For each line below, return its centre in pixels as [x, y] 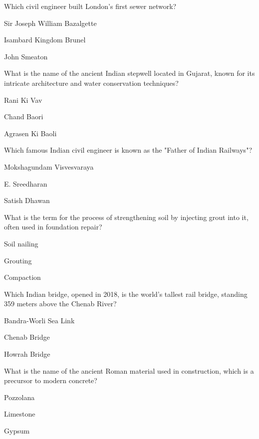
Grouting [18, 260]
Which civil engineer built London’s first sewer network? [90, 6]
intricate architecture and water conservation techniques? [91, 83]
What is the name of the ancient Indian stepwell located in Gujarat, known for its [129, 73]
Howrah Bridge [27, 354]
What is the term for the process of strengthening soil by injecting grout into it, [126, 217]
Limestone [20, 414]
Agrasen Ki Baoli [30, 133]
